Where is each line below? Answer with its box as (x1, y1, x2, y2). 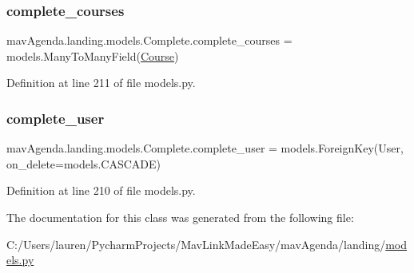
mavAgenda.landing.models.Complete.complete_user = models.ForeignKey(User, (6, 140, 404, 156)
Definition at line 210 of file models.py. (6, 182, 196, 199)
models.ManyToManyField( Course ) (6, 47, 179, 64)
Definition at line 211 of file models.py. (6, 74, 196, 91)
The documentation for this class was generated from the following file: (6, 209, 354, 225)
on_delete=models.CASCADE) (6, 155, 161, 172)
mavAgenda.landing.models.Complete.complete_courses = (6, 32, 293, 49)
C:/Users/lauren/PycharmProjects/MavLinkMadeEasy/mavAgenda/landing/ (6, 235, 386, 252)
